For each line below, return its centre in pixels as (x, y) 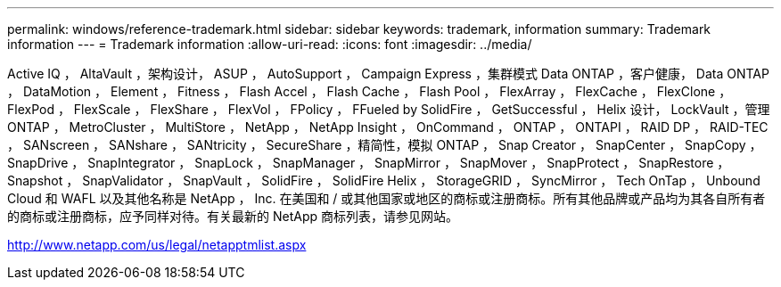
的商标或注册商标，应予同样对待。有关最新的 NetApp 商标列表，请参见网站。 (233, 216)
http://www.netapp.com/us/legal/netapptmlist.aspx (157, 245)
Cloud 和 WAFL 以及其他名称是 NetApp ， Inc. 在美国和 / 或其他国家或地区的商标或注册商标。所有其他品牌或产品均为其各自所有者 (386, 198)
